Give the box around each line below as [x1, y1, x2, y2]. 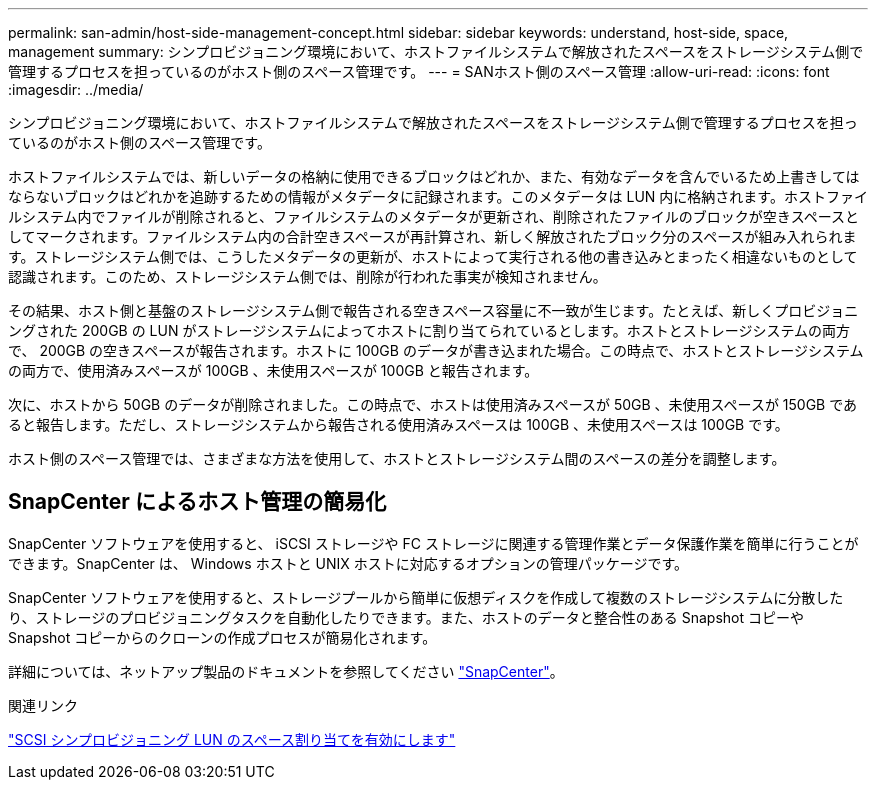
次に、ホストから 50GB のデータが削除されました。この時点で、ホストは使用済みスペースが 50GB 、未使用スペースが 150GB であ [8, 396, 858, 413]
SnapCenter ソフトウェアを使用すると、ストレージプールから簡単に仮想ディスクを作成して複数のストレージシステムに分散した [8, 588, 844, 606]
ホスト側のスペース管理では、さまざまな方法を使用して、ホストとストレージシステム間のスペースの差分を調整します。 [8, 450, 786, 467]
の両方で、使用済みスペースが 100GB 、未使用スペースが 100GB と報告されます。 [8, 362, 539, 379]
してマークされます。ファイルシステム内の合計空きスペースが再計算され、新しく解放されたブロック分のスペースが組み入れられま [8, 228, 857, 245]
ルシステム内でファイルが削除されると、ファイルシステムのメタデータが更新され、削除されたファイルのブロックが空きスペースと [8, 208, 860, 225]
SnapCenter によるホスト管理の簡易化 [8, 489, 387, 515]
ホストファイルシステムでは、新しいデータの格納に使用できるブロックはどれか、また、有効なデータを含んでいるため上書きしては [8, 168, 860, 185]
